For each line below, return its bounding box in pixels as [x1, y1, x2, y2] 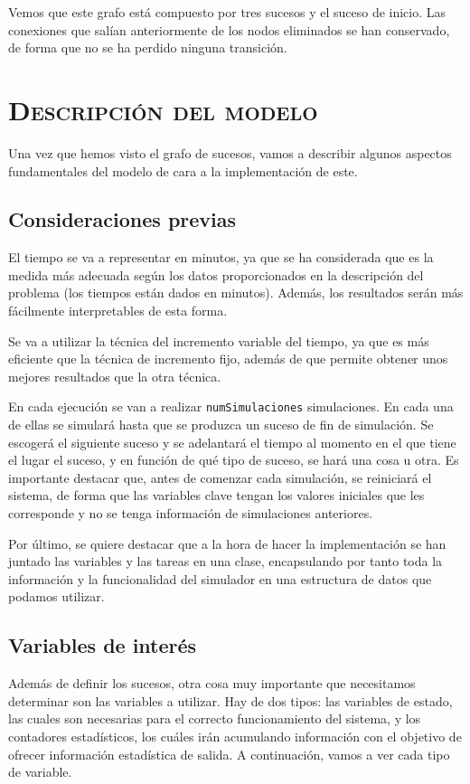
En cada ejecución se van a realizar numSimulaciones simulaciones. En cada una [8, 397, 454, 416]
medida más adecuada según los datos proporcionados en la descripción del [8, 265, 424, 284]
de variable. [8, 762, 72, 781]
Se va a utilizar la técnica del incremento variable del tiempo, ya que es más [8, 331, 429, 350]
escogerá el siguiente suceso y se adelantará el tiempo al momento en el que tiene [8, 432, 456, 451]
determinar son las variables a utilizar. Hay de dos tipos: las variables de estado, [8, 691, 453, 710]
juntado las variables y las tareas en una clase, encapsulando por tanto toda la [8, 552, 443, 571]
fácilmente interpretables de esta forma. [8, 301, 228, 320]
